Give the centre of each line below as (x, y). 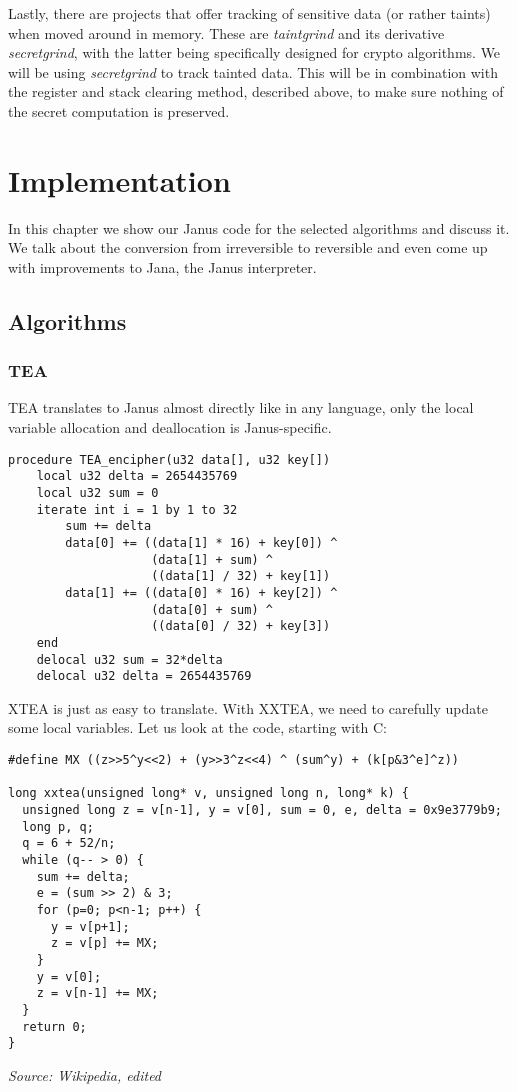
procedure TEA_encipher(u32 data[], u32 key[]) (169, 459)
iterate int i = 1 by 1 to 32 (137, 509)
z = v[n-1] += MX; (97, 993)
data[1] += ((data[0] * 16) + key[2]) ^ (201, 592)
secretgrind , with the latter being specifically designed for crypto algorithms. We (254, 52)
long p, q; (58, 826)
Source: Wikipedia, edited (85, 1074)
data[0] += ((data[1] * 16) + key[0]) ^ (201, 542)
